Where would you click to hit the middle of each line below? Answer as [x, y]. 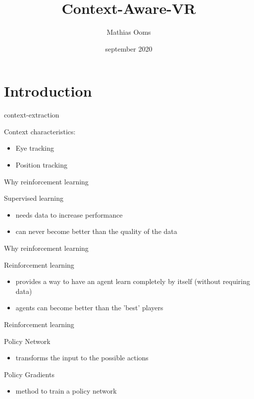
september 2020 [129, 48]
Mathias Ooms [129, 32]
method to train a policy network [66, 391]
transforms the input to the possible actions [82, 358]
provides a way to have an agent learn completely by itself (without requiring [133, 281]
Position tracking [41, 165]
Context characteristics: [40, 131]
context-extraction [32, 115]
